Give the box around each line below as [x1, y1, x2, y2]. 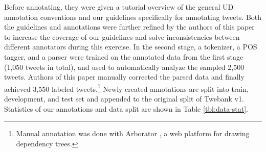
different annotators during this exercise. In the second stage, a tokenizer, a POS [4, 41, 257, 52]
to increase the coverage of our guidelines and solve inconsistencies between [4, 31, 240, 42]
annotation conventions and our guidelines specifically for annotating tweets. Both [4, 11, 262, 22]
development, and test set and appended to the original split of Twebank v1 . [4, 93, 244, 104]
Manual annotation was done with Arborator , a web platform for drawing [16, 128, 250, 139]
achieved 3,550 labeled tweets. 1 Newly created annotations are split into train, [4, 82, 249, 94]
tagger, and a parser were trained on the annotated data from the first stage [4, 51, 243, 62]
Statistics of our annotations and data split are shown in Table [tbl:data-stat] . [4, 103, 249, 114]
